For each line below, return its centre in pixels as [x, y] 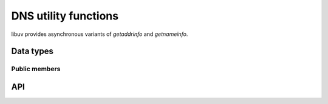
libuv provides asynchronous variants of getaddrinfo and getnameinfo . [100, 34]
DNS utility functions [65, 16]
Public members [36, 69]
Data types [32, 51]
